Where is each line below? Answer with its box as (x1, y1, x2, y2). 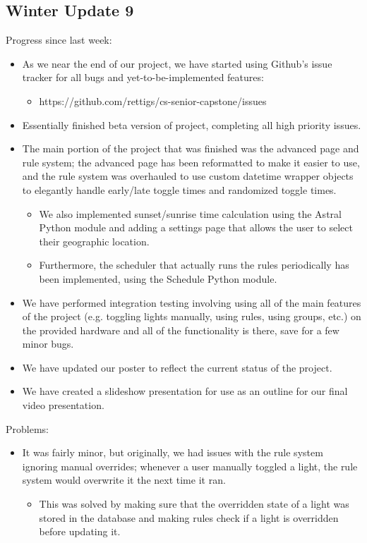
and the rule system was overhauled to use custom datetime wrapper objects (22, 169, 354, 183)
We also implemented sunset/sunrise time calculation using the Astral (39, 206, 342, 221)
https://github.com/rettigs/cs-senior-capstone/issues (39, 93, 267, 108)
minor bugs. (22, 336, 74, 351)
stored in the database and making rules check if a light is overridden (39, 510, 339, 525)
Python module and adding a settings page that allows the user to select (39, 220, 353, 235)
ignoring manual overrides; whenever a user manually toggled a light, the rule (22, 458, 358, 473)
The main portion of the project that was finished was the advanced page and (22, 141, 359, 156)
